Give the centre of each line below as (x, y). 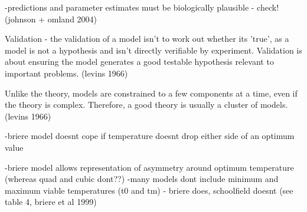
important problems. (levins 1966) (66, 73)
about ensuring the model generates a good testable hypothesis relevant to (139, 62)
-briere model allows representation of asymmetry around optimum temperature (149, 167)
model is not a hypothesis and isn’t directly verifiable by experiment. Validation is (153, 50)
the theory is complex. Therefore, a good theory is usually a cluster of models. (146, 105)
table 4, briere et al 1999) (51, 202)
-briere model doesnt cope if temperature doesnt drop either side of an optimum (150, 136)
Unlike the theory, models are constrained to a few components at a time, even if (151, 93)
